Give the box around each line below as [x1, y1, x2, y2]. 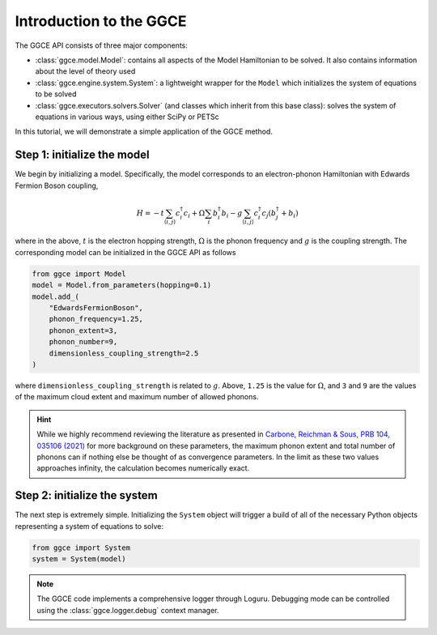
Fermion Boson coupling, [15, 181, 99, 190]
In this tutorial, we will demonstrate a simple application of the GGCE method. [15, 126, 273, 137]
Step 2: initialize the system [15, 488, 158, 502]
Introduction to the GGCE [15, 12, 187, 30]
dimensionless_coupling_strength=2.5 [49, 348, 199, 358]
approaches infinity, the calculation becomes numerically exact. [36, 463, 250, 473]
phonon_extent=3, [49, 326, 118, 335]
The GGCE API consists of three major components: [15, 40, 188, 50]
